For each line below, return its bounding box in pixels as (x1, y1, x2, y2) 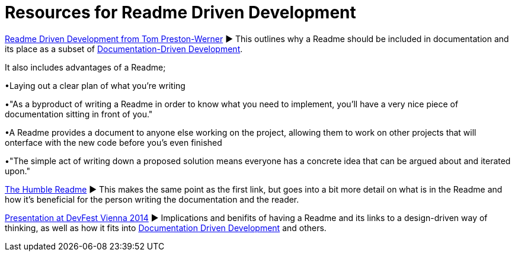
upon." (5, 165, 30, 176)
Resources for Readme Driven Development (5, 2, 356, 23)
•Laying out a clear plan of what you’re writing (5, 80, 185, 91)
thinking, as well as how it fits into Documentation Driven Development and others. (5, 222, 327, 233)
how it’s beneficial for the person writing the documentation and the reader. (5, 194, 299, 204)
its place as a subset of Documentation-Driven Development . (5, 43, 243, 54)
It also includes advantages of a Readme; (5, 62, 166, 72)
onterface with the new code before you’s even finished (5, 137, 222, 148)
